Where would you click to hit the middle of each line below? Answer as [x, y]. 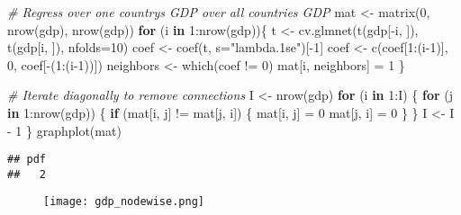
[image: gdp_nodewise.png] [124, 202]
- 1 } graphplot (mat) [64, 130]
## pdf [27, 160]
